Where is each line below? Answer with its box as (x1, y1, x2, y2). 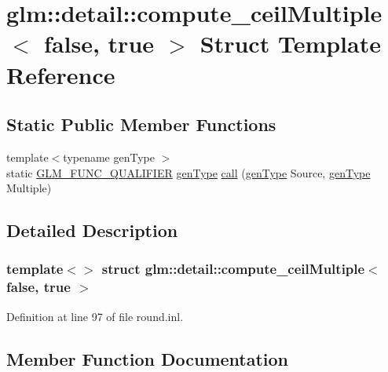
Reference (6, 58, 115, 90)
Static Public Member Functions (6, 112, 276, 137)
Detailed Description (6, 218, 178, 243)
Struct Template (199, 27, 381, 60)
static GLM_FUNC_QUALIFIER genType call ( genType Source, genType (6, 164, 371, 181)
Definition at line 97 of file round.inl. (6, 308, 184, 324)
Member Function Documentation (6, 346, 289, 370)
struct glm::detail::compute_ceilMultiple (101, 259, 365, 279)
